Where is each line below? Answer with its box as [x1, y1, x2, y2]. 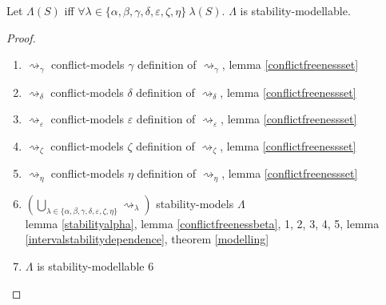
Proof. [6, 29, 36, 46]
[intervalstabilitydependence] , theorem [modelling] [25, 231, 269, 247]
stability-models [156, 195, 234, 211]
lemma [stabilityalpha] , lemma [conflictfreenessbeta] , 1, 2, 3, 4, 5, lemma [25, 215, 380, 231]
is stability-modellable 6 [37, 257, 154, 274]
